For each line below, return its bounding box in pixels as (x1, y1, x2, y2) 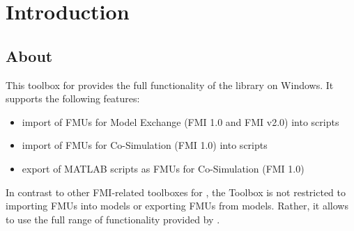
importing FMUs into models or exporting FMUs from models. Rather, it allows (6, 198, 348, 213)
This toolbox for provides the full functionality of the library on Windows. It (6, 77, 334, 92)
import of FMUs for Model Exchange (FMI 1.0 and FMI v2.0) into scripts (22, 114, 339, 129)
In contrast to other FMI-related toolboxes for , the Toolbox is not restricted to (6, 184, 346, 199)
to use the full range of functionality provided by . (6, 212, 220, 226)
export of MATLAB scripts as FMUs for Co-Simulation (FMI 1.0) (22, 161, 305, 175)
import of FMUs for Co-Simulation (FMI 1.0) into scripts (22, 138, 268, 152)
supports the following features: (6, 91, 140, 106)
